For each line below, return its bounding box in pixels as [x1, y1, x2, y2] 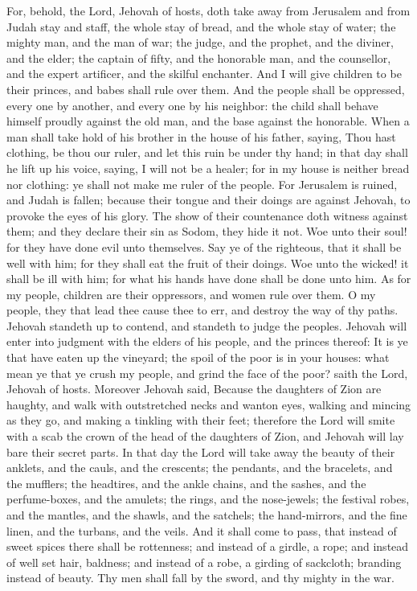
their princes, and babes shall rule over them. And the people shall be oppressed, [6, 80, 405, 97]
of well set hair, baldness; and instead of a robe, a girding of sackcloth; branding [6, 553, 402, 570]
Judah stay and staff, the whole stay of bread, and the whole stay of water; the [6, 18, 396, 35]
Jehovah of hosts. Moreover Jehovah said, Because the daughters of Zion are [6, 380, 382, 397]
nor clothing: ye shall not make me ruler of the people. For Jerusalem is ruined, [6, 175, 398, 192]
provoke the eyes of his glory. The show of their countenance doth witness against [6, 207, 408, 224]
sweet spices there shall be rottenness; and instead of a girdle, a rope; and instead [6, 538, 409, 555]
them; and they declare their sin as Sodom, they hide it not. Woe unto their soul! [6, 223, 407, 240]
